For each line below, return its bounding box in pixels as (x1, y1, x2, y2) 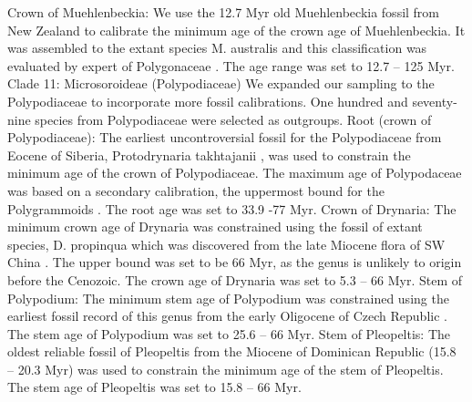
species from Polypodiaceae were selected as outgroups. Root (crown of (35, 109, 432, 129)
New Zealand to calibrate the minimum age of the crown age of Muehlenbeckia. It (7, 20, 466, 39)
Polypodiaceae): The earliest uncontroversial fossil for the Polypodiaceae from (7, 128, 442, 147)
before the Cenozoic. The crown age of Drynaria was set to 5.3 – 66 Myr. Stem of (7, 270, 463, 289)
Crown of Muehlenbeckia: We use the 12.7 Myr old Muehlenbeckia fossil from (7, 3, 440, 21)
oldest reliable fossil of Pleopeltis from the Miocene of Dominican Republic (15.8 (7, 342, 457, 361)
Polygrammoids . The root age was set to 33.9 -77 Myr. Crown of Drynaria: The (7, 199, 457, 218)
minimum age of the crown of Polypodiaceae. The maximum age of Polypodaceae (7, 163, 462, 182)
